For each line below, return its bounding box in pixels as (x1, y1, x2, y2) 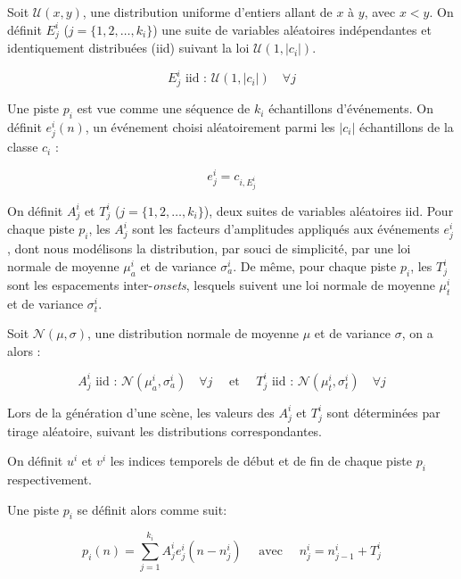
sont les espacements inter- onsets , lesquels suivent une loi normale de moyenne (7, 275, 435, 294)
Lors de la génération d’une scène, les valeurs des (7, 402, 275, 421)
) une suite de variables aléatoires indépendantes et (152, 20, 432, 38)
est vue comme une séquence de (77, 99, 251, 118)
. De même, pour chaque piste (233, 257, 397, 276)
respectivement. (7, 470, 92, 489)
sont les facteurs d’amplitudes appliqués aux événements (132, 219, 440, 238)
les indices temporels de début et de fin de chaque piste (110, 451, 412, 470)
